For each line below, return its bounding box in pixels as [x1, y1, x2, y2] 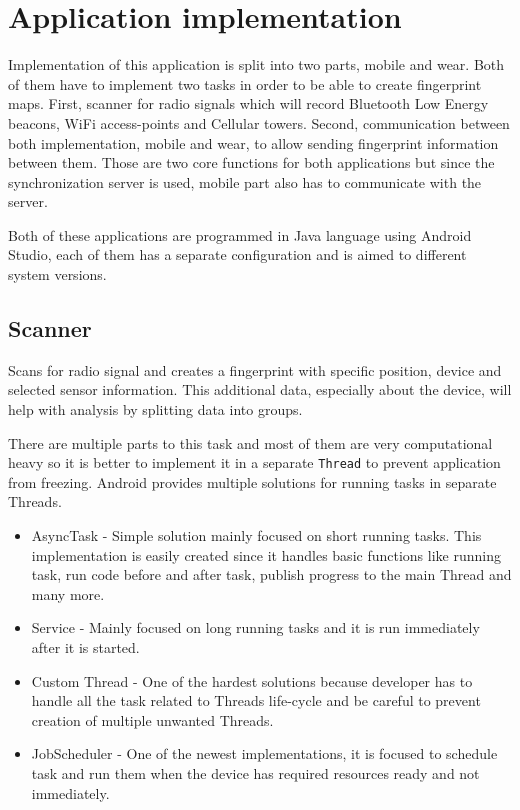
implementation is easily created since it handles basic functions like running [31, 544, 501, 565]
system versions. [8, 264, 107, 285]
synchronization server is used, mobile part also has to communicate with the [8, 171, 482, 192]
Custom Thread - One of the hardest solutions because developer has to [31, 670, 473, 691]
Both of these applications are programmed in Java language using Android [8, 224, 472, 245]
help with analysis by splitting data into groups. [8, 399, 303, 420]
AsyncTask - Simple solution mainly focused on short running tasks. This [31, 525, 482, 546]
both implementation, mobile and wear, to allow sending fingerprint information [8, 132, 499, 153]
